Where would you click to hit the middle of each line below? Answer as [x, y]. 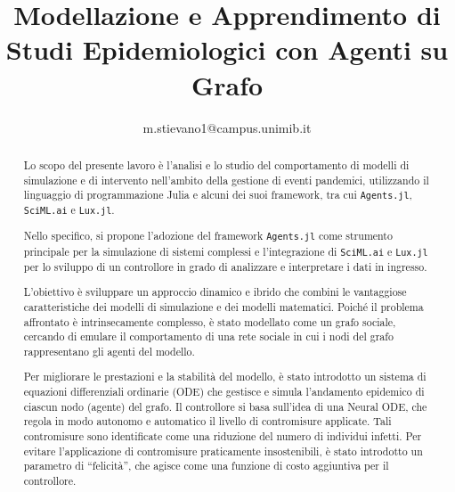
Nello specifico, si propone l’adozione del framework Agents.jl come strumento [208, 236]
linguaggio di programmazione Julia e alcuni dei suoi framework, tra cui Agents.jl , [218, 195]
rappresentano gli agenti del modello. [109, 351]
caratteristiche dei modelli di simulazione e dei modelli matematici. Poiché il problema [223, 306]
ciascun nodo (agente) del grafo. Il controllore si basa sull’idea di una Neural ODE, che [225, 406]
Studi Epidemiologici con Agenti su [227, 49]
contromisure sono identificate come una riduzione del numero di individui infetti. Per [223, 436]
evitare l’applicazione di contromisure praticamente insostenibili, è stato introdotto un [223, 451]
